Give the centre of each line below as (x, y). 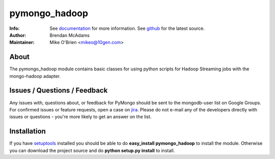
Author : (18, 35)
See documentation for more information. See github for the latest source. (127, 28)
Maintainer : (22, 43)
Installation (28, 131)
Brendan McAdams (70, 35)
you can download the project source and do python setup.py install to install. (92, 150)
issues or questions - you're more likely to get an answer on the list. (80, 117)
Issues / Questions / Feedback (59, 90)
